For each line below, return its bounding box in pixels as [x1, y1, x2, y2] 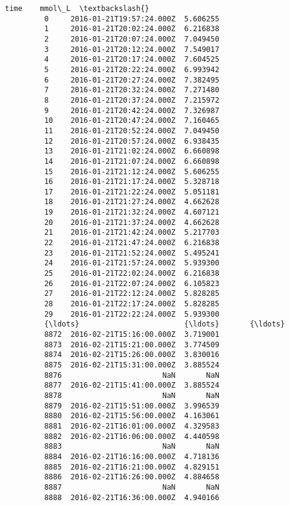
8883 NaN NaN [44, 442, 219, 451]
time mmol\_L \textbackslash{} [5, 4, 150, 13]
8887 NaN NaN [44, 482, 219, 492]
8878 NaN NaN [44, 391, 219, 400]
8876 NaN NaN [44, 370, 219, 380]
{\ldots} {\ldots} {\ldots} [44, 320, 285, 329]
